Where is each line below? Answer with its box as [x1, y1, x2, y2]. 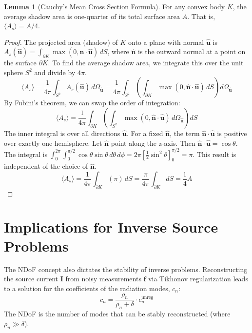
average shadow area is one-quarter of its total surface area [4, 11, 180, 21]
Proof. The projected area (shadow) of [4, 37, 118, 47]
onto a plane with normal [128, 37, 204, 47]
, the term [170, 128, 200, 138]
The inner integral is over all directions [4, 128, 120, 138]
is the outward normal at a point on [138, 46, 246, 57]
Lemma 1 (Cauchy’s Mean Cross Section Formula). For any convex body [4, 1, 225, 11]
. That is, [187, 11, 215, 21]
